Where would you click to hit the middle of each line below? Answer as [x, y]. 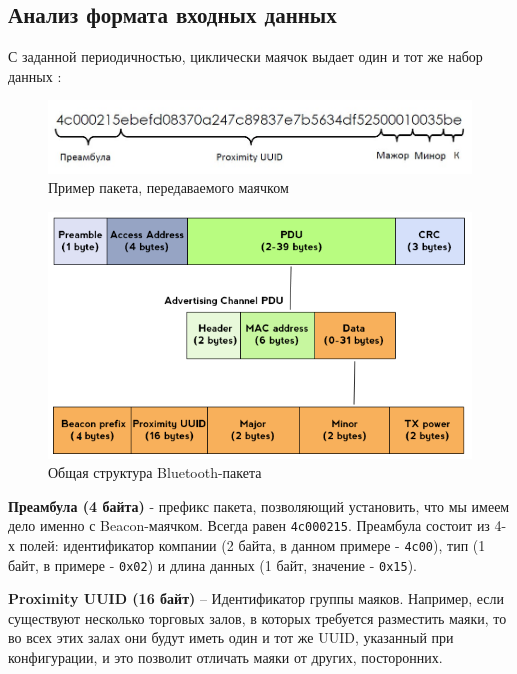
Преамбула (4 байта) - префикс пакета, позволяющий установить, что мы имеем [259, 505]
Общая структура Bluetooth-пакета [155, 472]
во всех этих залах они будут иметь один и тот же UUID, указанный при [231, 637]
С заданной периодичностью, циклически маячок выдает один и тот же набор [245, 56]
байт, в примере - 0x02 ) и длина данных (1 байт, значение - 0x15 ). [213, 564]
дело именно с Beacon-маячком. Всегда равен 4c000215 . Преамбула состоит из [249, 525]
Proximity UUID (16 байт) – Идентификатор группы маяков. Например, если [256, 598]
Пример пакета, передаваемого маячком [168, 187]
